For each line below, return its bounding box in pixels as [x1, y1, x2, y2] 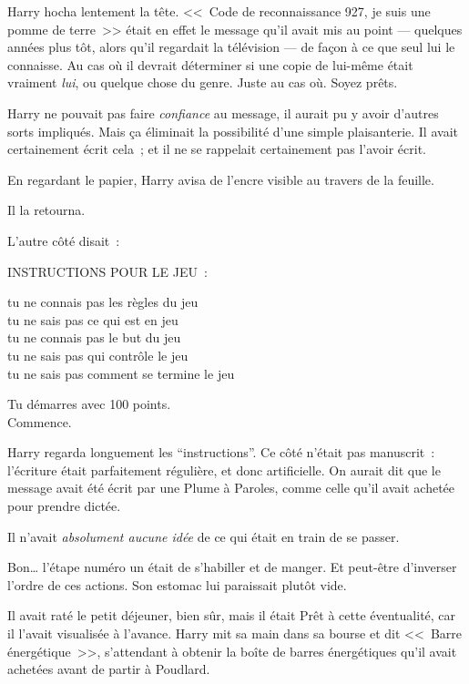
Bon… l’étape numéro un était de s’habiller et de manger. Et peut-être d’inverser [7, 557, 457, 577]
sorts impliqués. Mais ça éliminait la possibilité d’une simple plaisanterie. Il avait [7, 121, 458, 140]
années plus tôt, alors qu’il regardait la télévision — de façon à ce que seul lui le [7, 37, 455, 56]
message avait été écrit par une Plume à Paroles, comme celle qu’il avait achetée [7, 478, 455, 497]
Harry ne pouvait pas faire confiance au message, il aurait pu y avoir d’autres [7, 103, 439, 122]
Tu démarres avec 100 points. [7, 394, 171, 413]
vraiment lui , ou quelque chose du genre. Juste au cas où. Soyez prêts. [7, 73, 398, 92]
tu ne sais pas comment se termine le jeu [7, 363, 235, 383]
